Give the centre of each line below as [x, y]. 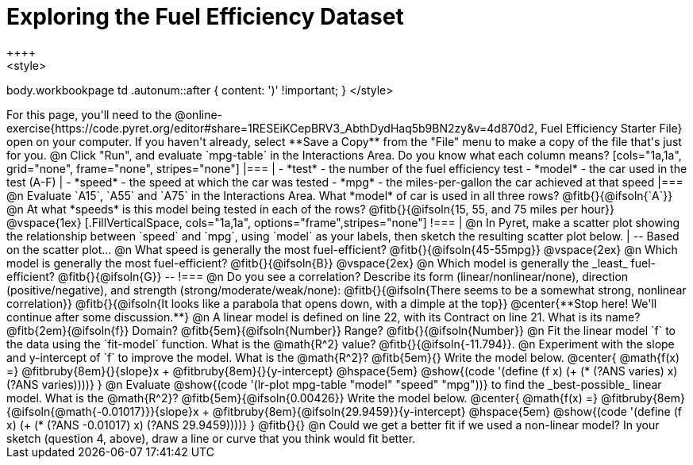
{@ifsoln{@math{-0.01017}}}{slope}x [103, 411]
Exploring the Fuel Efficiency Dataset [205, 17]
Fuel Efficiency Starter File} [612, 128]
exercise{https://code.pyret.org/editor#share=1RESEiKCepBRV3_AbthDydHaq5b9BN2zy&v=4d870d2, [272, 128]
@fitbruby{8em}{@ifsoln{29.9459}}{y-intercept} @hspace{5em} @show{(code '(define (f [447, 411]
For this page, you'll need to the [89, 114]
